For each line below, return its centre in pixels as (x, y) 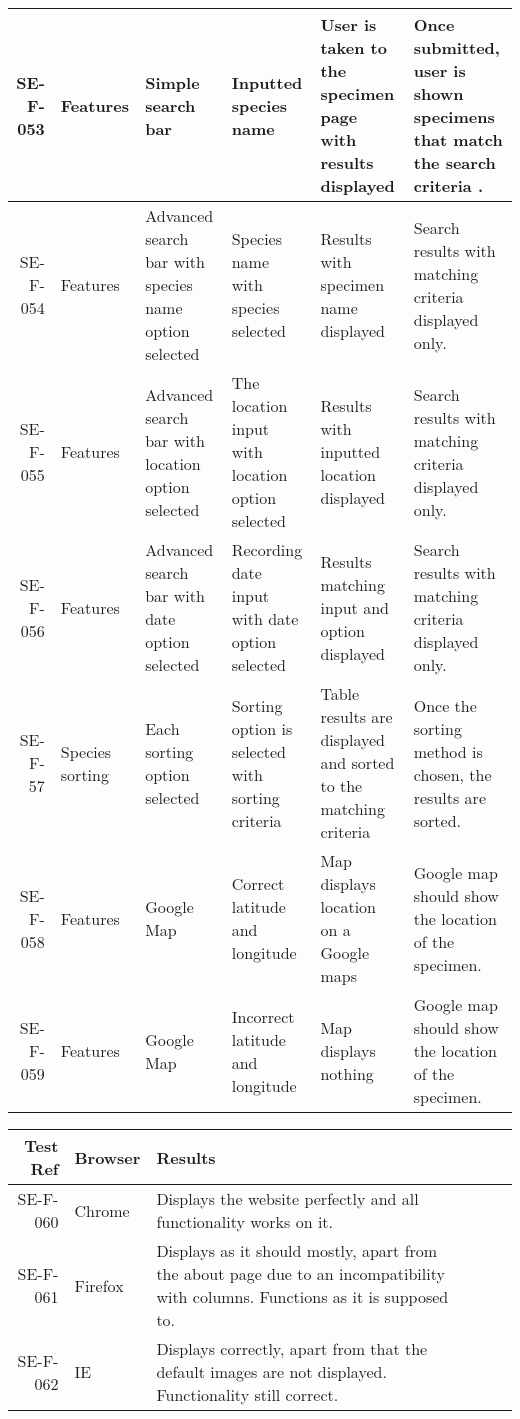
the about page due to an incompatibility (300, 1273)
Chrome (102, 1210)
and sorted (357, 762)
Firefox (99, 1285)
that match (458, 139)
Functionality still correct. (247, 1394)
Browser (107, 1157)
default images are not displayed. (271, 1371)
